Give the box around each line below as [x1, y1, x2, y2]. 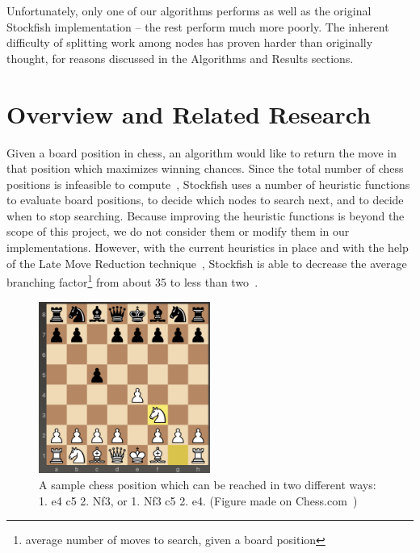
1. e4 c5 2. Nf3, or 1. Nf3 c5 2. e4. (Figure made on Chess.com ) [39, 492, 358, 509]
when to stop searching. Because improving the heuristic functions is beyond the [6, 207, 405, 224]
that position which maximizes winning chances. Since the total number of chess [6, 160, 404, 177]
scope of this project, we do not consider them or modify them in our [6, 223, 350, 240]
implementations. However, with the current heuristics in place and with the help [6, 239, 409, 256]
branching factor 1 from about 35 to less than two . [6, 271, 258, 290]
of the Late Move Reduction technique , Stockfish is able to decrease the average [6, 254, 407, 271]
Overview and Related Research [6, 97, 372, 130]
